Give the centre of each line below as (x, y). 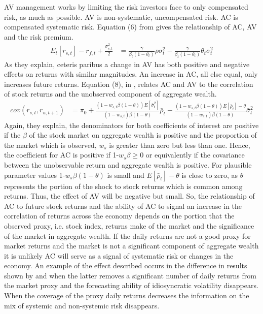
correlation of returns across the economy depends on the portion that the (119, 216)
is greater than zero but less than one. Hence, (180, 145)
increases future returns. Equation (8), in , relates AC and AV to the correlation (129, 84)
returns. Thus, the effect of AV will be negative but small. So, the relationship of (129, 196)
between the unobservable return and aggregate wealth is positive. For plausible (128, 164)
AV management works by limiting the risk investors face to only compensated (126, 7)
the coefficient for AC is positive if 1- (62, 155)
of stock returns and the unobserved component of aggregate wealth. (110, 94)
